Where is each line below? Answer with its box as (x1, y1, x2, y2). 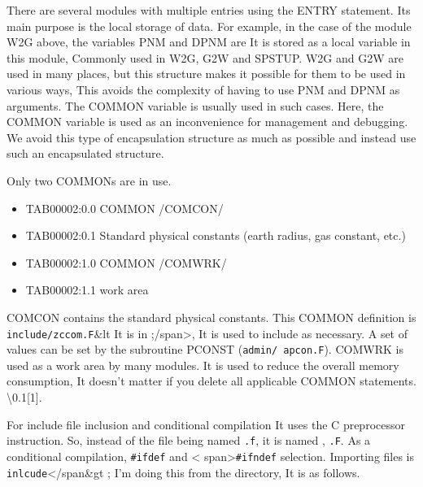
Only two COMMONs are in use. (7, 172, 172, 189)
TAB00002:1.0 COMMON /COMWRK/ (25, 254, 227, 271)
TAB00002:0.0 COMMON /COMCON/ (25, 199, 224, 216)
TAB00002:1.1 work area (25, 281, 149, 298)
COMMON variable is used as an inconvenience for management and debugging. (7, 113, 408, 130)
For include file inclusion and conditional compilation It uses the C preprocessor (7, 415, 405, 433)
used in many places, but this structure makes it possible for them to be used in (7, 65, 406, 82)
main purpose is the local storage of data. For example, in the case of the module (7, 17, 412, 34)
